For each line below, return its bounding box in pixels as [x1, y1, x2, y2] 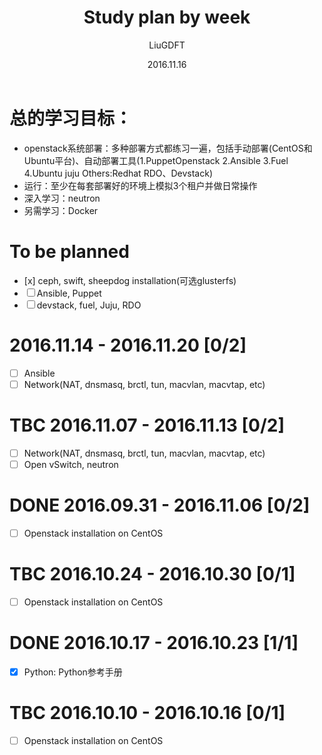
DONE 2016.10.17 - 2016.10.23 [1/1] [9, 631, 299, 654]
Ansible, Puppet [36, 287, 102, 299]
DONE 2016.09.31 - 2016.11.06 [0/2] [9, 494, 311, 516]
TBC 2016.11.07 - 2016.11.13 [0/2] [9, 414, 285, 436]
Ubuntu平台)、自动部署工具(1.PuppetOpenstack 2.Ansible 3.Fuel [23, 154, 289, 166]
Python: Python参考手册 [23, 666, 123, 678]
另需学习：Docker [23, 204, 99, 216]
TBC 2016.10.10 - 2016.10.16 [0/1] [9, 701, 286, 724]
